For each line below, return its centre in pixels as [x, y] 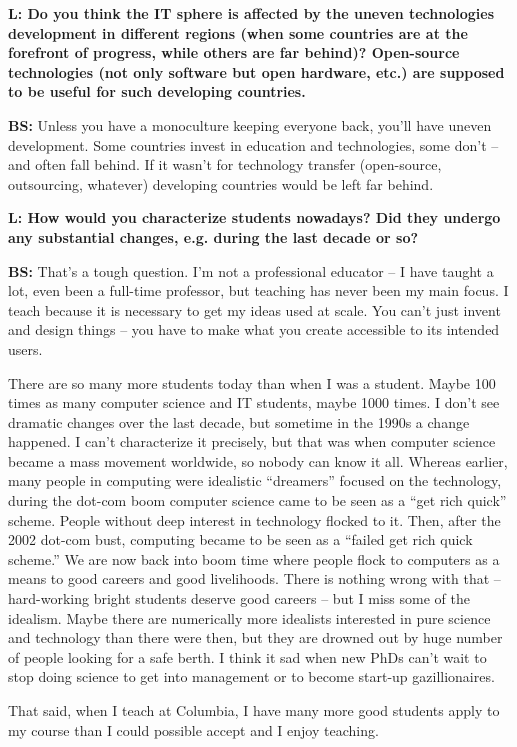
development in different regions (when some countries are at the [238, 32]
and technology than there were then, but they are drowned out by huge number [255, 637]
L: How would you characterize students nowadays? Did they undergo [254, 217]
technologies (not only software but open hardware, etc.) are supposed [256, 71]
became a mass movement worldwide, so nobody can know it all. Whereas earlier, [258, 460]
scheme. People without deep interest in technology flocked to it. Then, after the [254, 519]
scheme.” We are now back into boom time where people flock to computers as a [254, 558]
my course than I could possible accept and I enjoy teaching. [193, 729]
